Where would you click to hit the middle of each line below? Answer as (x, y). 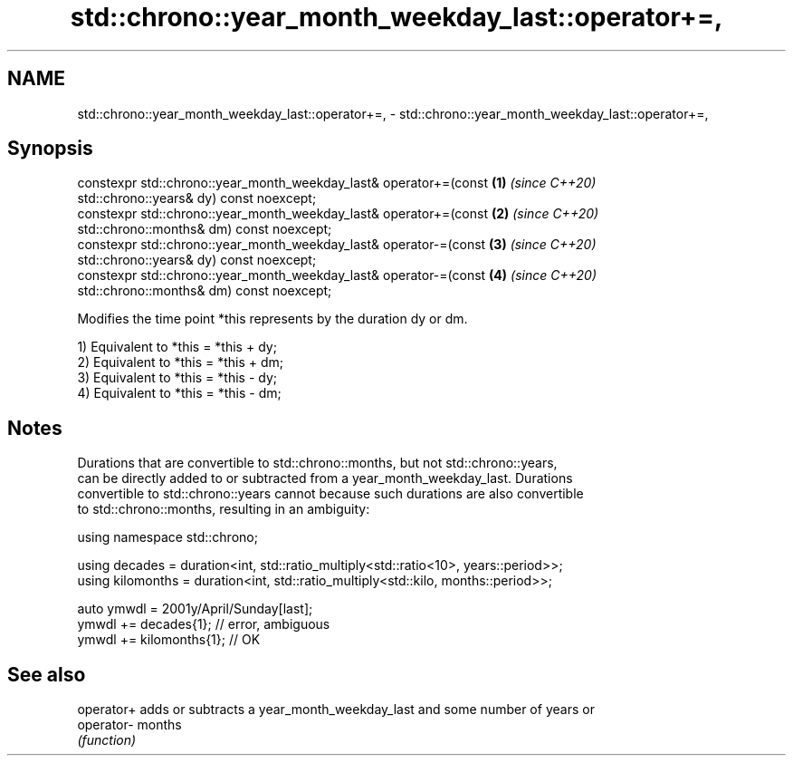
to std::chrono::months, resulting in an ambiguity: (224, 509)
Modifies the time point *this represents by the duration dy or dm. (272, 319)
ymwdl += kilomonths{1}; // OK (169, 640)
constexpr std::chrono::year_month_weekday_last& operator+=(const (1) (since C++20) (337, 183)
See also (47, 674)
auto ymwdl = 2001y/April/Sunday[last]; (195, 609)
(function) (107, 740)
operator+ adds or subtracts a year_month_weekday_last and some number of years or (336, 710)
